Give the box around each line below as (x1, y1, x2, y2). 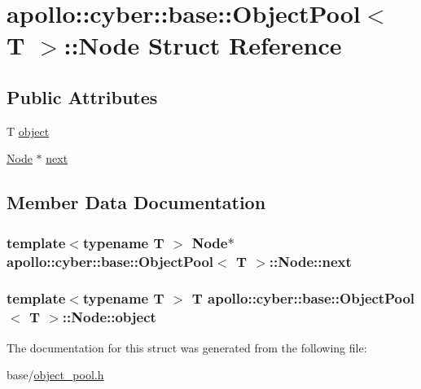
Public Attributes (7, 84, 158, 109)
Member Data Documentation (7, 190, 266, 215)
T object (7, 122, 50, 139)
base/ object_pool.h (7, 366, 104, 383)
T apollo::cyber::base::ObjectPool (191, 288, 415, 308)
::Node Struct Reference (64, 28, 342, 62)
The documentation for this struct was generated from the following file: (7, 339, 367, 356)
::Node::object (62, 307, 156, 327)
